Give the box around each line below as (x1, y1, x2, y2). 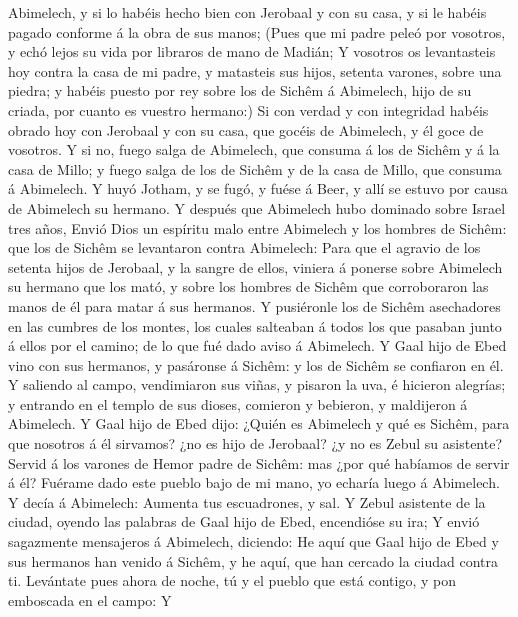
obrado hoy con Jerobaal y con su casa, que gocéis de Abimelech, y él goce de (8, 119, 484, 140)
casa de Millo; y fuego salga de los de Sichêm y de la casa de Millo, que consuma (8, 158, 502, 179)
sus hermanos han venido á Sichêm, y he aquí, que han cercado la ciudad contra (8, 550, 498, 571)
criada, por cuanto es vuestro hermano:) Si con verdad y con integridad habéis (8, 99, 489, 120)
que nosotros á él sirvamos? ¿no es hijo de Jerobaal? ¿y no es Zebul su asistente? (8, 433, 503, 454)
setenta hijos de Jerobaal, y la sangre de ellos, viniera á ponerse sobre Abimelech (8, 256, 503, 277)
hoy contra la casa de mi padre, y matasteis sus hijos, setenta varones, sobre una (8, 60, 502, 81)
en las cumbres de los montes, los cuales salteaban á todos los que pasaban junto (8, 315, 502, 336)
